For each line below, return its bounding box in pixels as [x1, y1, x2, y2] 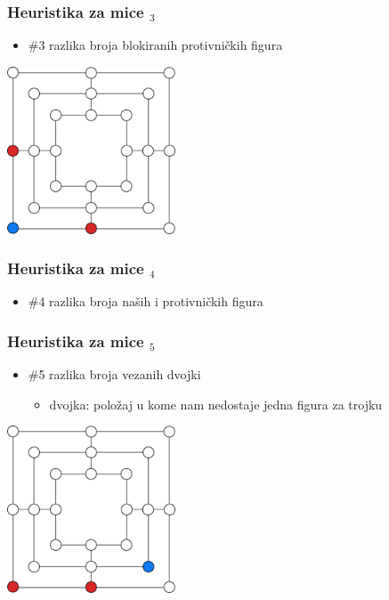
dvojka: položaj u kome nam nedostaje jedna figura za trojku [49, 394, 383, 413]
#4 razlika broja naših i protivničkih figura [28, 292, 263, 311]
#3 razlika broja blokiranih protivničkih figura [28, 36, 283, 54]
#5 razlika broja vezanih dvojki [28, 365, 201, 384]
